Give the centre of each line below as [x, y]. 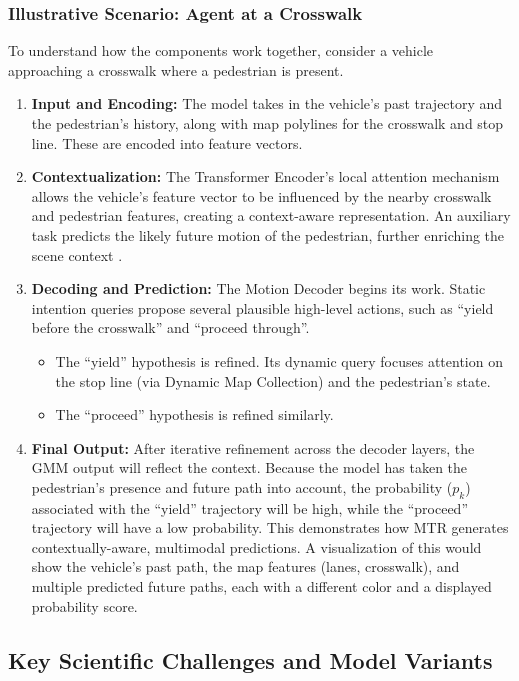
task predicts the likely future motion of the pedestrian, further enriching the [268, 234]
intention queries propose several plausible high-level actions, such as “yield [262, 307]
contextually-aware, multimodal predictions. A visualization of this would [256, 546]
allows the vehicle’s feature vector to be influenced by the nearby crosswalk [261, 195]
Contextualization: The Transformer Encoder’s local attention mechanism [265, 176]
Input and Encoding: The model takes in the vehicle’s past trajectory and [267, 103]
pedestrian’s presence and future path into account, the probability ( [242, 486]
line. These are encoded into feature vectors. [167, 142]
